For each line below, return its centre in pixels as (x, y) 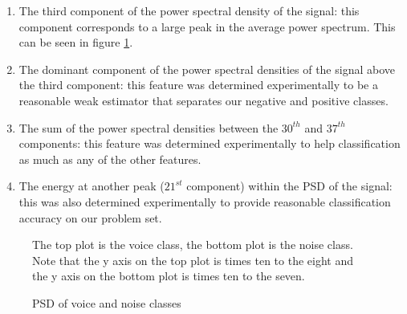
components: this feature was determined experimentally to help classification (210, 143)
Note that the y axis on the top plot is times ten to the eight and (193, 260)
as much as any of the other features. (110, 159)
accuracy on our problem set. (90, 217)
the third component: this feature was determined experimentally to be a (198, 85)
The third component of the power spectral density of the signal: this (189, 10)
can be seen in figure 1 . (76, 42)
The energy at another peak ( (92, 186)
